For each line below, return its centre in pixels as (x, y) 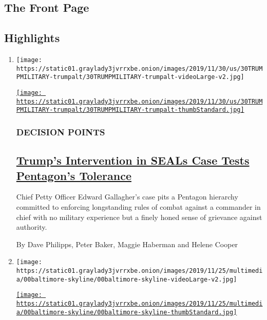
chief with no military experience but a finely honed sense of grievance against (139, 217)
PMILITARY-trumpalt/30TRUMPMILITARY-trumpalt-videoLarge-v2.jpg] (130, 77)
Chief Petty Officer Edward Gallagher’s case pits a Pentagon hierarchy (127, 197)
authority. (32, 227)
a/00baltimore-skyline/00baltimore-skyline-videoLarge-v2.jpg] (127, 279)
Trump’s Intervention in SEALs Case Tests (133, 160)
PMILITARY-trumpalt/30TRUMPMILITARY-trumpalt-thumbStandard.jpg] (130, 110)
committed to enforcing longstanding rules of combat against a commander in (138, 206)
